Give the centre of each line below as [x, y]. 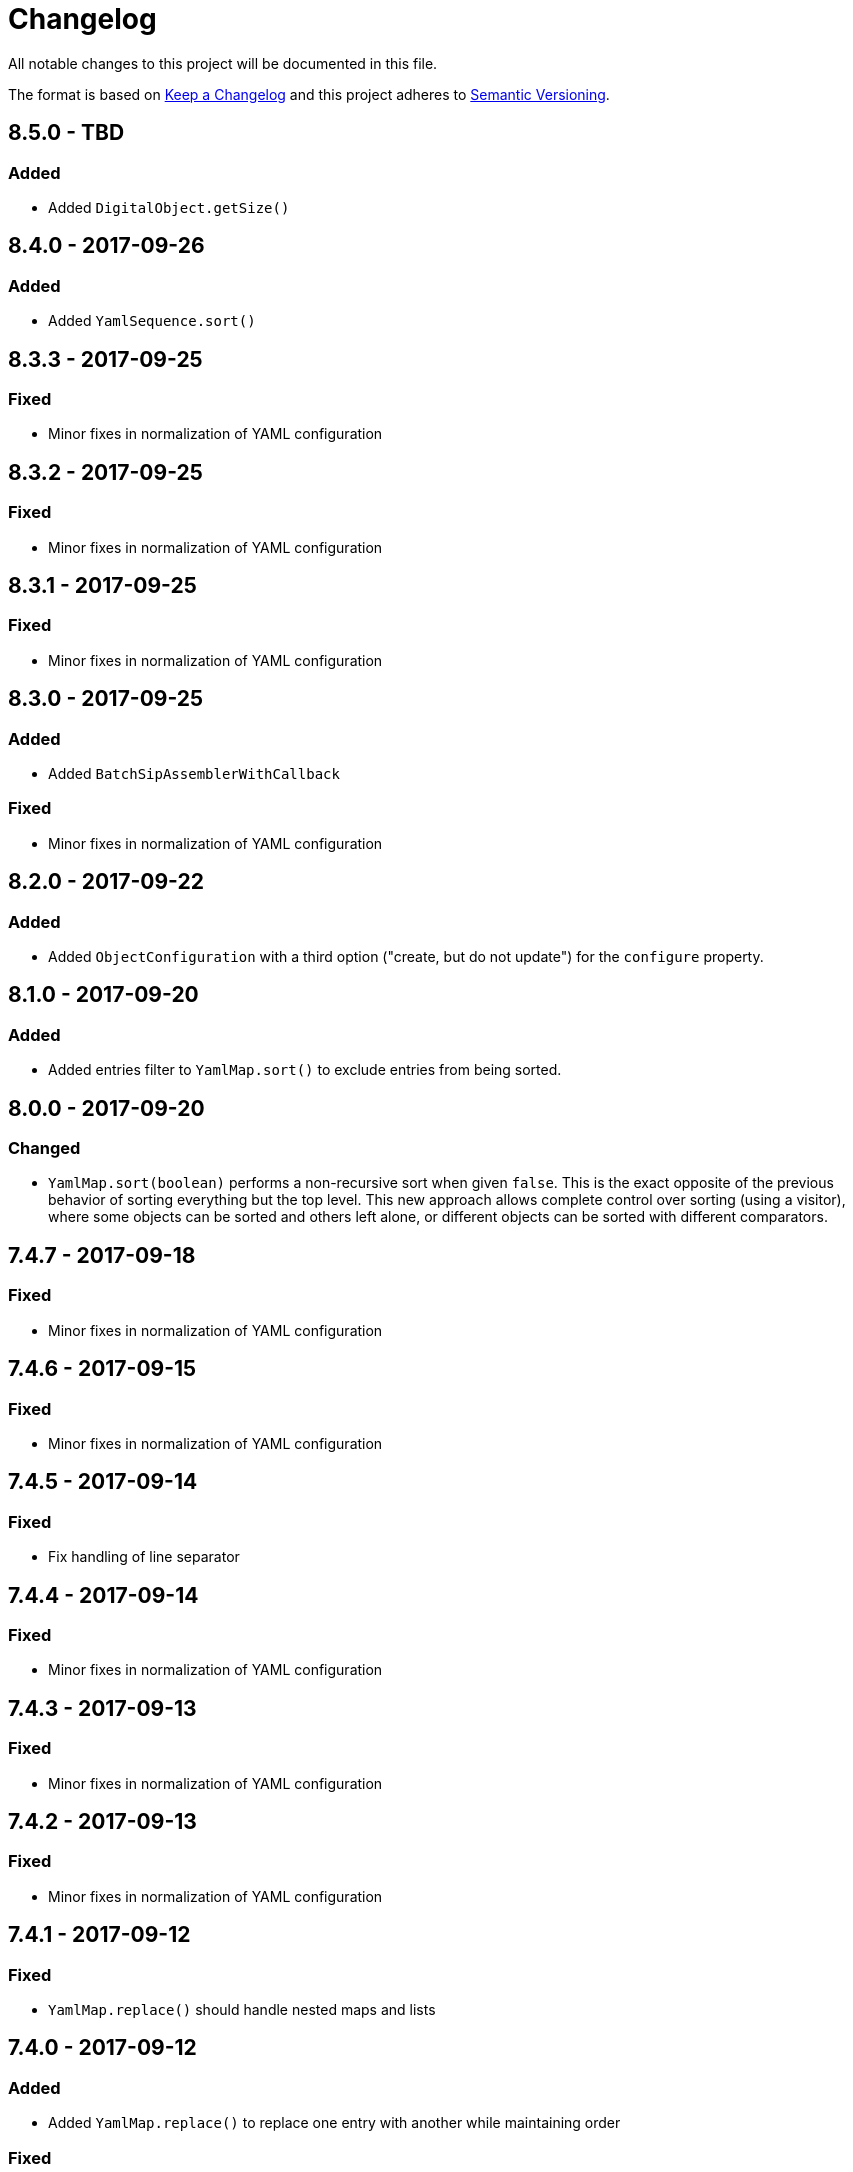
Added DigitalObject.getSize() [169, 207]
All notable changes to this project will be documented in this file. [223, 63]
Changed [44, 1148]
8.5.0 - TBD [66, 133]
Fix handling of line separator [144, 1557]
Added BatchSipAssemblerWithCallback [194, 774]
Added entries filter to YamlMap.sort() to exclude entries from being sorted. [305, 1070]
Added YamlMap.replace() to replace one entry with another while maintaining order [334, 2123]
